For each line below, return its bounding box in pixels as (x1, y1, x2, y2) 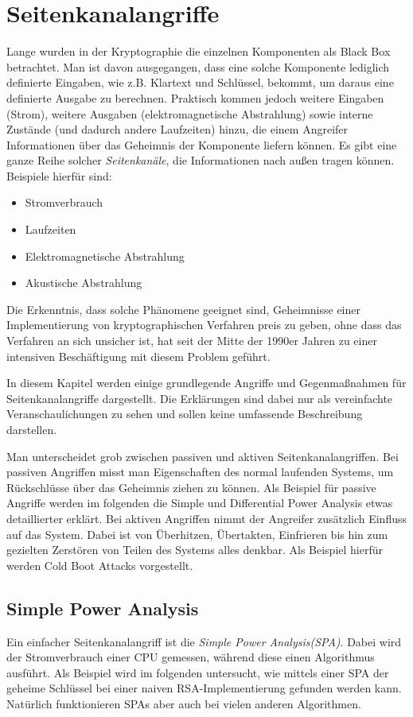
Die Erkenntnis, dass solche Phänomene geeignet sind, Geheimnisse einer (6, 300, 360, 317)
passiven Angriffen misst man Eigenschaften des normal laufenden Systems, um (6, 463, 394, 480)
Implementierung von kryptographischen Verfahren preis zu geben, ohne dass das (6, 316, 402, 333)
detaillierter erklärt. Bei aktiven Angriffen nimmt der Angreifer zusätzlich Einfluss (6, 510, 407, 526)
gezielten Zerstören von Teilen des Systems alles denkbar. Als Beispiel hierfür (6, 541, 384, 558)
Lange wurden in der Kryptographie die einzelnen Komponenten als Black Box (6, 43, 391, 60)
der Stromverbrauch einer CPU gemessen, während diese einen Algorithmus (6, 649, 375, 665)
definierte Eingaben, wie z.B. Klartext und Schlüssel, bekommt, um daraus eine (6, 74, 394, 91)
